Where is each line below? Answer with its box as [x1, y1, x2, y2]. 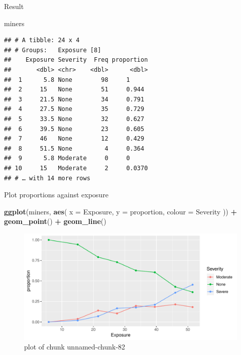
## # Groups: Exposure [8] [4, 46, 101, 54]
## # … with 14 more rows [4, 174, 90, 182]
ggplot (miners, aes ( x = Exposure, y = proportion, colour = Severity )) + [4, 206, 237, 216]
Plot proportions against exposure [4, 189, 108, 200]
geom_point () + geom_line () [4, 216, 106, 226]
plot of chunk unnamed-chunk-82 [24, 341, 126, 352]
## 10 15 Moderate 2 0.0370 [4, 164, 148, 172]
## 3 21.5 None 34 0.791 [4, 95, 145, 103]
